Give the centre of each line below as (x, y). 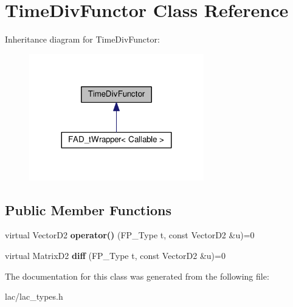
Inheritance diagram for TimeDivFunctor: (82, 39)
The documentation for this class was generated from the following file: (137, 276)
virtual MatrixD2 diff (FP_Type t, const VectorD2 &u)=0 (115, 256)
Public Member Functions (88, 209)
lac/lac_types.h (34, 296)
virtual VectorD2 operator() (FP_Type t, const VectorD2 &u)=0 (130, 235)
